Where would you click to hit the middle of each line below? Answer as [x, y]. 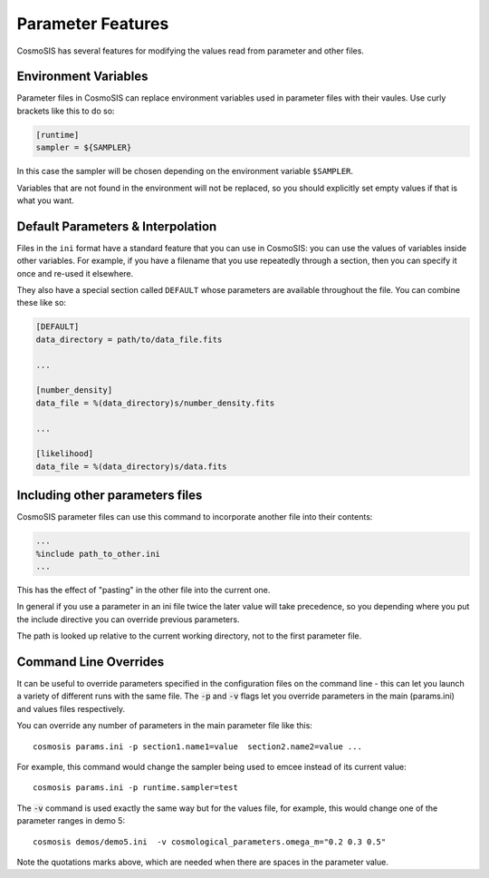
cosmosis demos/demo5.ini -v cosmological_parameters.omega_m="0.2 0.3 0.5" [210, 842]
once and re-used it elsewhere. [75, 273]
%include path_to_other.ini [98, 554]
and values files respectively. [71, 708]
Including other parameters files [110, 496]
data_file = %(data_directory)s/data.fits [131, 466]
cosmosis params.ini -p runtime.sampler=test [136, 788]
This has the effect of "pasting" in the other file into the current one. [144, 590]
